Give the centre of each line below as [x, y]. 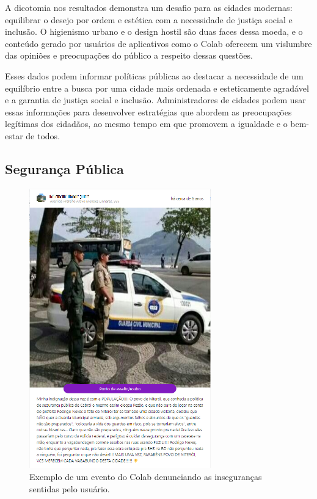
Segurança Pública [64, 168]
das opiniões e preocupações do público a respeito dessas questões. [129, 55]
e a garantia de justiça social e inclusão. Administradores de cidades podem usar [155, 100]
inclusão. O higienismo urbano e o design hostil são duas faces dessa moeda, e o [154, 31]
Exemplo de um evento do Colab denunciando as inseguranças [146, 477]
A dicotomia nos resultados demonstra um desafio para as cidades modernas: [149, 7]
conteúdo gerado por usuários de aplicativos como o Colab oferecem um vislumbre [158, 43]
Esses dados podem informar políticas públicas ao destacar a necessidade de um [154, 75]
